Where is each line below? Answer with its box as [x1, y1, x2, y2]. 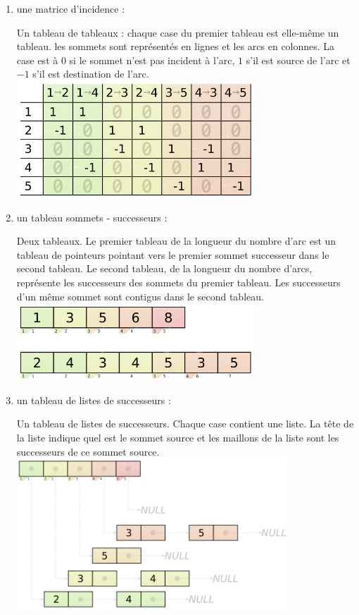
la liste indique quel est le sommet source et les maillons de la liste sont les [16, 430, 339, 444]
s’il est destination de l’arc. [32, 66, 149, 81]
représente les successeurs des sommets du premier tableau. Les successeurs [16, 275, 341, 289]
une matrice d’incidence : [16, 1, 125, 16]
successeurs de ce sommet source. [16, 444, 160, 458]
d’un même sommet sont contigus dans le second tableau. [16, 288, 264, 303]
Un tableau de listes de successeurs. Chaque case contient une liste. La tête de [16, 416, 354, 431]
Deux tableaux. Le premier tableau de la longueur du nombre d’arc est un [16, 233, 336, 248]
